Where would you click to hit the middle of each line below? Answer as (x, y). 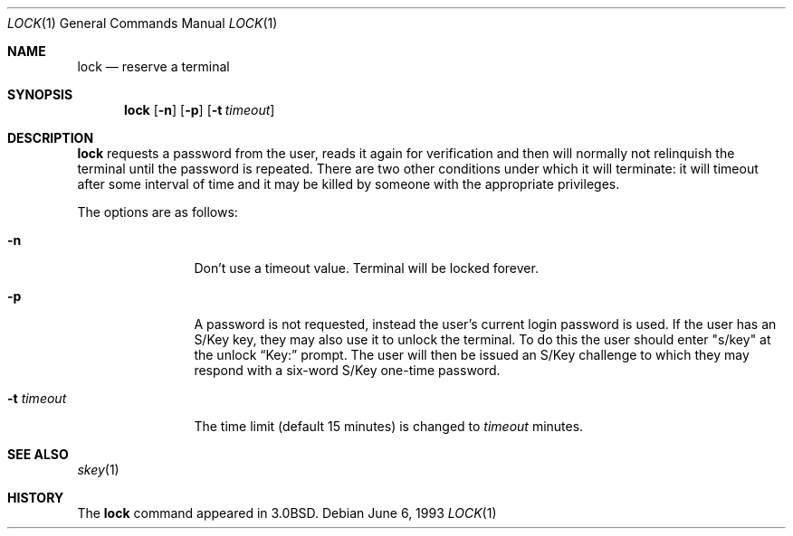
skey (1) (98, 470)
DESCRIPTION (51, 138)
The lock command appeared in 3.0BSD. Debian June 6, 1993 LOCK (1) (287, 513)
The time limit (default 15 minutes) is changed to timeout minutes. (389, 426)
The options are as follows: (158, 212)
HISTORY (36, 498)
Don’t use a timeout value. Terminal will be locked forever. (366, 268)
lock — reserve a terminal (153, 66)
